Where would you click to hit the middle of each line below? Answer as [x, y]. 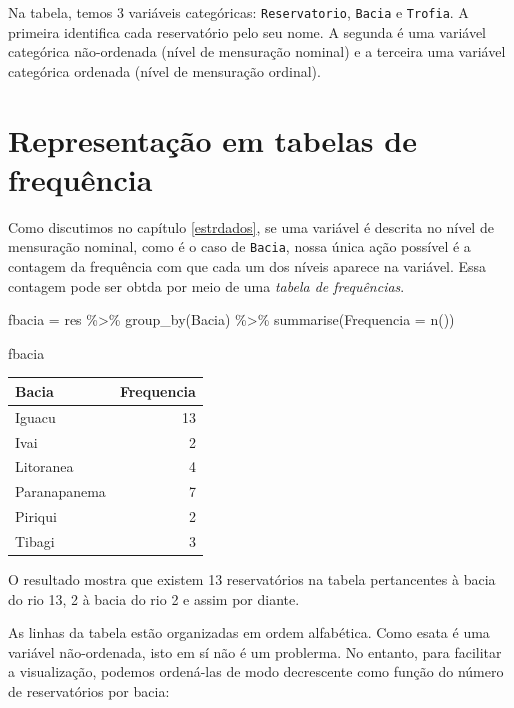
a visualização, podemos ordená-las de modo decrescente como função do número [256, 671]
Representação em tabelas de [212, 139]
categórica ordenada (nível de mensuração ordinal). [164, 70]
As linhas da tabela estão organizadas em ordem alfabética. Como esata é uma [249, 632]
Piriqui [36, 516]
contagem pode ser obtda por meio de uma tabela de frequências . [206, 285]
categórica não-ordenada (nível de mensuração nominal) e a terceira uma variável [257, 51]
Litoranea [44, 466]
